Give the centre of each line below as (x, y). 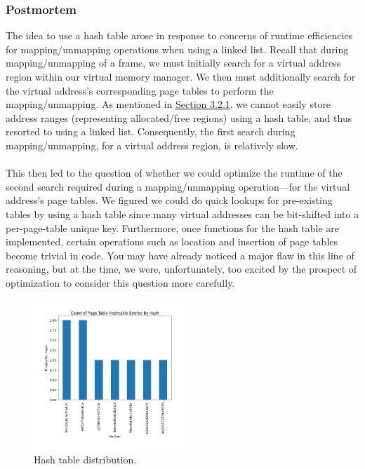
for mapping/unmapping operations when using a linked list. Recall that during (177, 49)
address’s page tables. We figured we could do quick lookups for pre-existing (169, 200)
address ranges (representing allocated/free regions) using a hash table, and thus (179, 117)
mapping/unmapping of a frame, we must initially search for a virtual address (173, 63)
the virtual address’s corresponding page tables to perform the (140, 90)
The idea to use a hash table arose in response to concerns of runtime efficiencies (179, 35)
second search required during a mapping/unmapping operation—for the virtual (178, 186)
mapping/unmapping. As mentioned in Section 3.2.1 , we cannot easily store (168, 104)
